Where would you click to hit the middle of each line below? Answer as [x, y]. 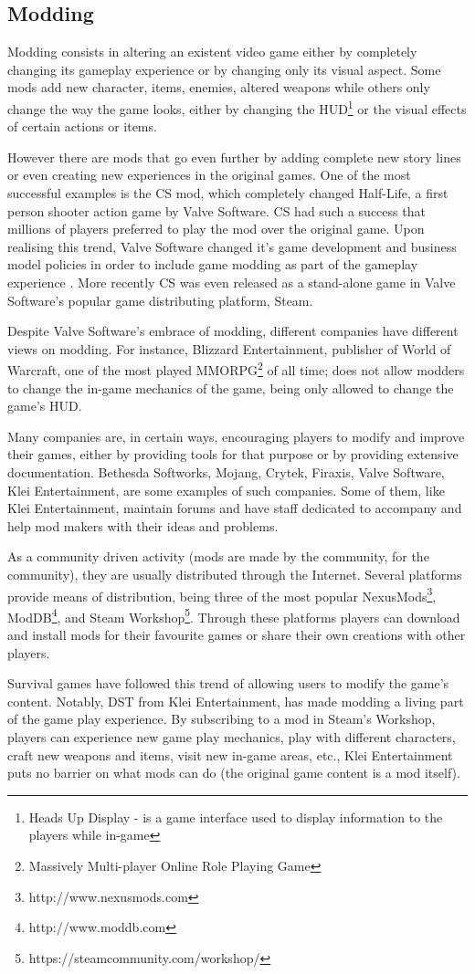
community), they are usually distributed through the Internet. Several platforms [235, 574]
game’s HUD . [45, 406]
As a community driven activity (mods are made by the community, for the [218, 556]
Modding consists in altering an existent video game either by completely [212, 52]
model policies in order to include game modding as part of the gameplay [213, 264]
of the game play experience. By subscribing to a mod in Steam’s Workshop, [222, 719]
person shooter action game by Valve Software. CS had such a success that [216, 210]
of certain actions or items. [82, 126]
